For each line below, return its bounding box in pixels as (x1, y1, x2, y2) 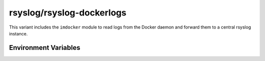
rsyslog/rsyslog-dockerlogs (9, 7, 127, 18)
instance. (9, 30, 28, 36)
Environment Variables (9, 44, 80, 52)
